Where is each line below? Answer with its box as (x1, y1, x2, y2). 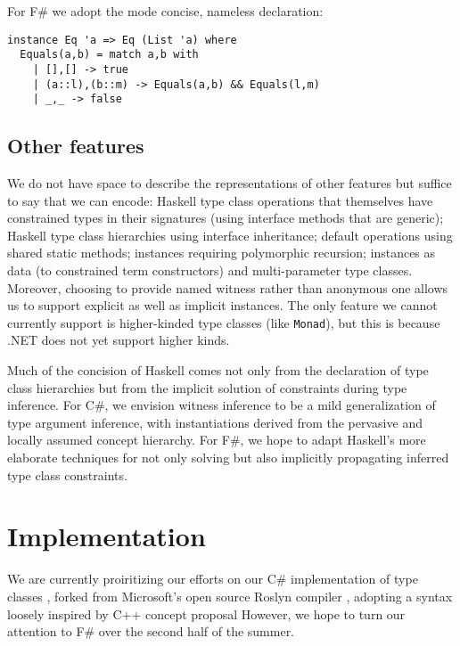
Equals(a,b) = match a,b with (20, 48, 199, 61)
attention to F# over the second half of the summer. (7, 622, 295, 641)
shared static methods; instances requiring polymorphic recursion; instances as (7, 243, 436, 262)
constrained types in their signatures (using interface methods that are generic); (7, 209, 444, 227)
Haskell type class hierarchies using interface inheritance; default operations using (7, 225, 453, 244)
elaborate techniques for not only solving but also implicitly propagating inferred (7, 448, 449, 467)
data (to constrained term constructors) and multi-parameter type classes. (7, 261, 413, 280)
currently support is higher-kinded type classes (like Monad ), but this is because (7, 313, 440, 331)
